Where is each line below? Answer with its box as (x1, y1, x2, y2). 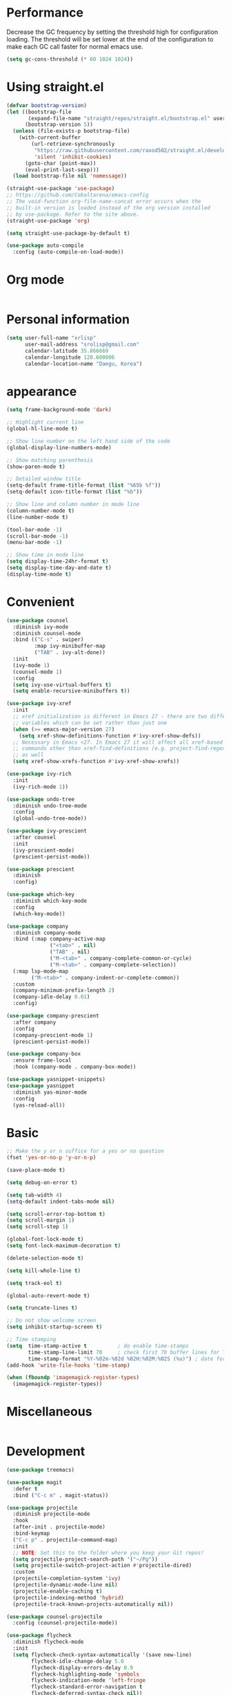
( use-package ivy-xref (6, 700, 72, 707)
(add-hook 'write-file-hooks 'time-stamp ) (6, 1362, 130, 1369)
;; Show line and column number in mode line (6, 501, 139, 508)
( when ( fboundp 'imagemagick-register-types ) (6, 1374, 139, 1381)
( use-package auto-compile (6, 242, 84, 250)
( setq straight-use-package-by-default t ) (6, 230, 130, 236)
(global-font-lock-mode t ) (6, 1236, 84, 1243)
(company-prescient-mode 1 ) (12, 1031, 94, 1038)
